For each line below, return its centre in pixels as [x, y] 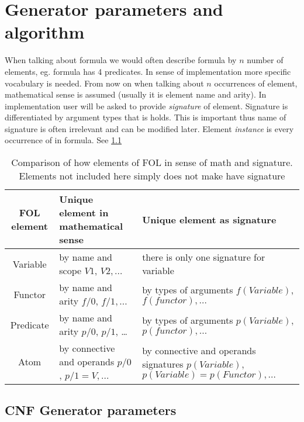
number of [265, 60]
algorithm [45, 32]
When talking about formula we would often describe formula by [121, 60]
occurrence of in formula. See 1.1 [63, 140]
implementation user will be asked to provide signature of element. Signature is [146, 105]
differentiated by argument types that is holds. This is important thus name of [146, 117]
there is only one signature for [204, 257]
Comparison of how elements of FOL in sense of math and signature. [152, 162]
